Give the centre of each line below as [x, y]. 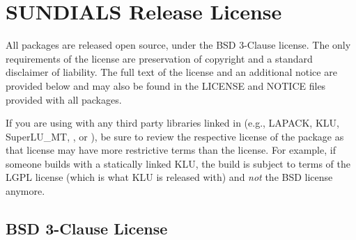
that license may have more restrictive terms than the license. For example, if [171, 150]
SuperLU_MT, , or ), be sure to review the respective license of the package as [175, 136]
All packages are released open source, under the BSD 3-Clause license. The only [178, 45]
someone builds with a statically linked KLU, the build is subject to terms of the [178, 163]
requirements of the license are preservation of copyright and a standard [159, 58]
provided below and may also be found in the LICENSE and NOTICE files [166, 85]
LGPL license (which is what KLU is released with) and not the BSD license [169, 177]
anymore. [25, 191]
